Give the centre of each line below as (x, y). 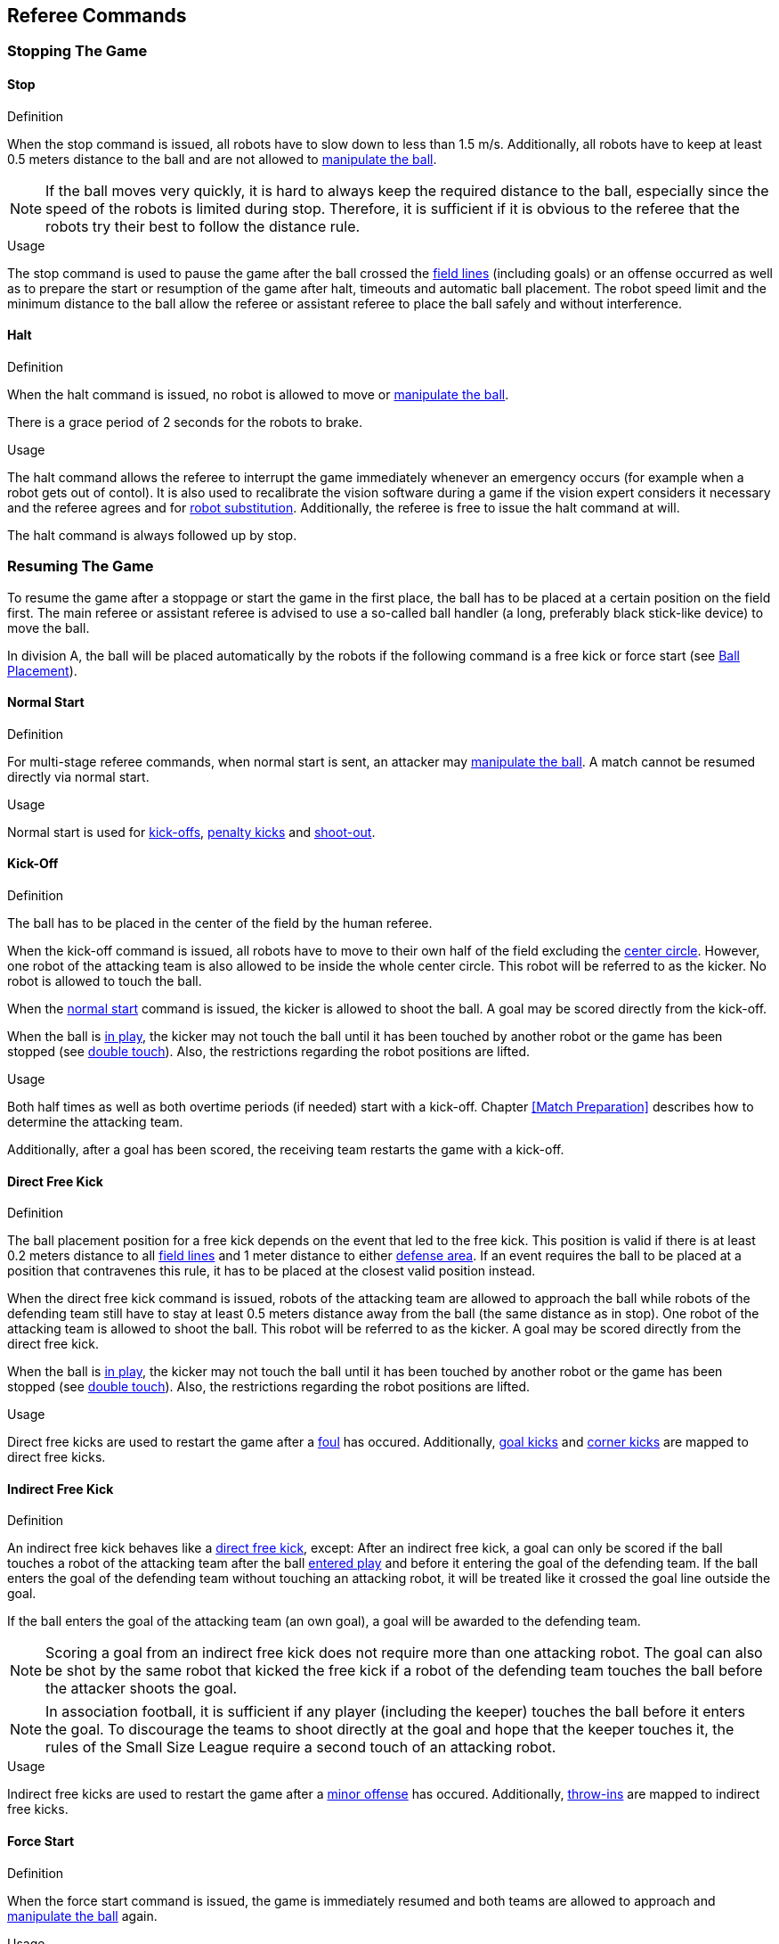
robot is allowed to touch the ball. (105, 981)
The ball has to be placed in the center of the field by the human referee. (220, 923)
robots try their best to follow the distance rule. (203, 226)
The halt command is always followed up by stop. (152, 535)
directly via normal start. (78, 776)
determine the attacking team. (95, 1122)
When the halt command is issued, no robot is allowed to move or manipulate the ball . (258, 394)
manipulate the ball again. (82, 1915)
